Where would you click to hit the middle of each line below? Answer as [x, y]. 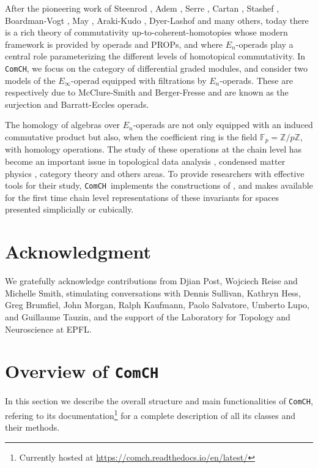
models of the [30, 80]
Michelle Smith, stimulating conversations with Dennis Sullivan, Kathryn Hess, [153, 292]
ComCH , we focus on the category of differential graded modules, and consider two [157, 68]
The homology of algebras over [62, 125]
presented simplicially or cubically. [69, 209]
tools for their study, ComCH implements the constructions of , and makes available [159, 185]
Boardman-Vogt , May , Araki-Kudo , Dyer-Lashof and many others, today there [157, 20]
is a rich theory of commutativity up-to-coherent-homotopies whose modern [146, 32]
